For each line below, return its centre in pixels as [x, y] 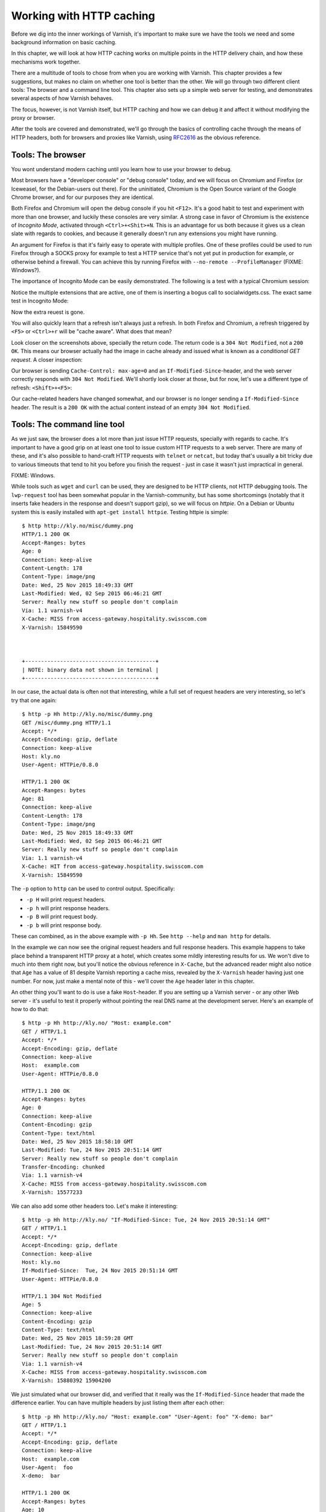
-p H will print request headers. [66, 900]
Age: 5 [32, 1304]
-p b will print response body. [64, 925]
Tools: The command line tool [68, 424]
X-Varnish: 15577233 [52, 1192]
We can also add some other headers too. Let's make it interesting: [94, 1206]
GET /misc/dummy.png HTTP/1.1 [67, 722]
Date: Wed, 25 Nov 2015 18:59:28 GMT [78, 1338]
